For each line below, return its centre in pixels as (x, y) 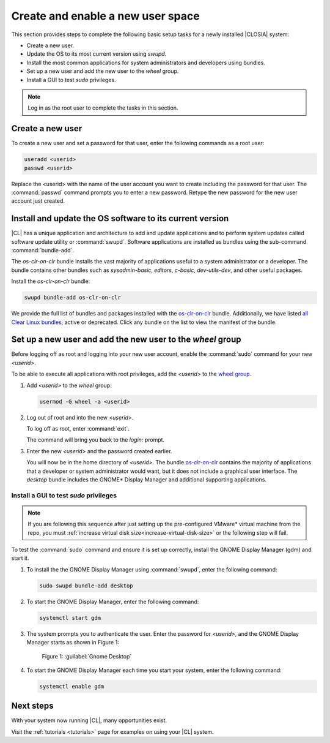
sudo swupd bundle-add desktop (86, 586)
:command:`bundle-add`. (43, 251)
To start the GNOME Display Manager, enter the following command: (113, 602)
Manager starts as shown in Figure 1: (73, 643)
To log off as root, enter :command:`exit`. (78, 428)
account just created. (38, 201)
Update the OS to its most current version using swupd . (97, 54)
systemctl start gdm (70, 618)
